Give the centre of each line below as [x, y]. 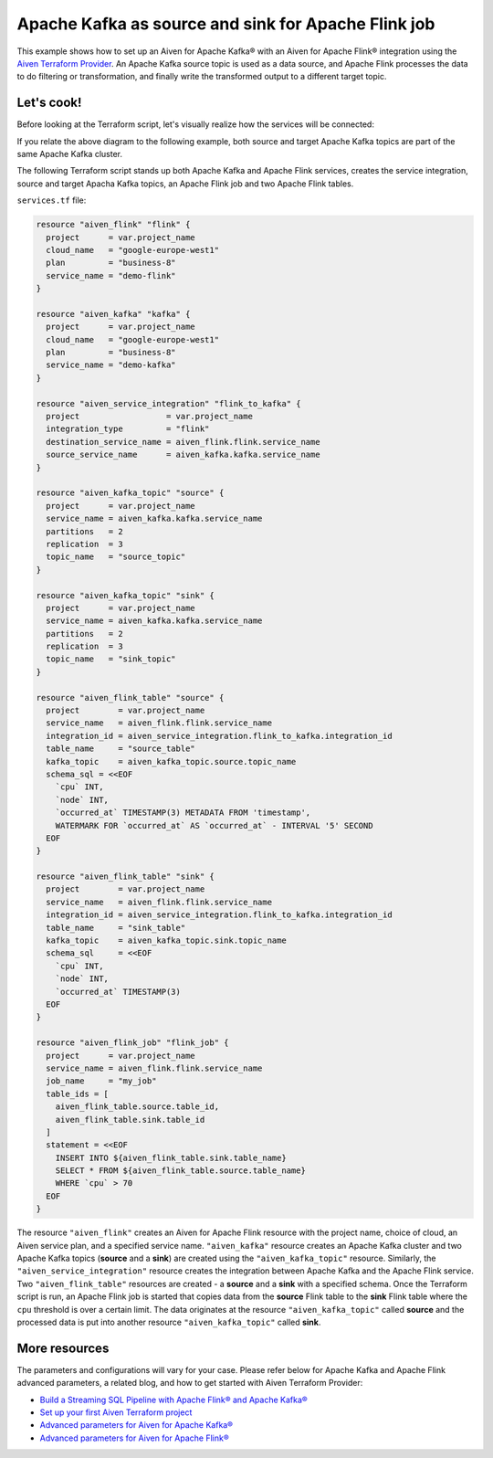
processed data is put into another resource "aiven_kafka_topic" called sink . [169, 1322]
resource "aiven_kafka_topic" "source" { [130, 493]
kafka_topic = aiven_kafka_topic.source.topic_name [171, 761]
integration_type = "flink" [128, 429]
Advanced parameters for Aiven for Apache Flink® [135, 1438]
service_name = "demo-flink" [111, 275]
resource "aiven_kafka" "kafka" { [113, 314]
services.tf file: [52, 200]
